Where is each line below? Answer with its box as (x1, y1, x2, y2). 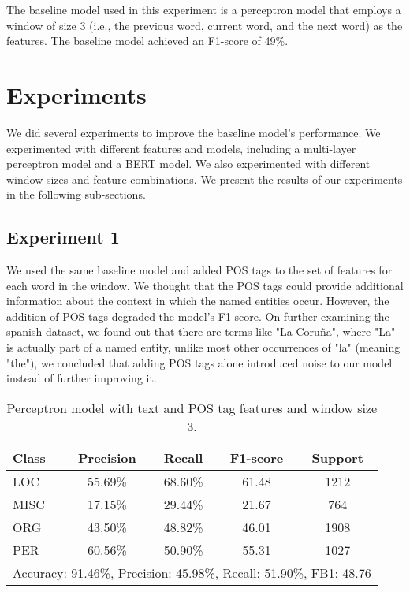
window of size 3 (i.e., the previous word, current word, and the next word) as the (6, 17, 403, 33)
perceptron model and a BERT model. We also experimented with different (6, 155, 371, 172)
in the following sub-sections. (6, 186, 146, 203)
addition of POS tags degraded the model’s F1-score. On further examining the (6, 307, 389, 324)
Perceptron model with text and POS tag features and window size (6, 398, 378, 417)
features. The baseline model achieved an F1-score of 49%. (6, 32, 289, 49)
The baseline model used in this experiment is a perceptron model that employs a (6, 2, 401, 17)
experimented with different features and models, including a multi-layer (6, 140, 356, 156)
